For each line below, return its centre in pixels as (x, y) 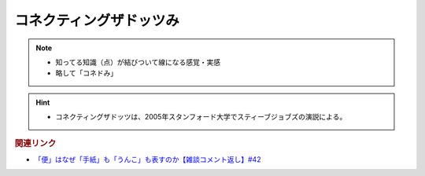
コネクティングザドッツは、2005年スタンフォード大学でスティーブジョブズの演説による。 (201, 117)
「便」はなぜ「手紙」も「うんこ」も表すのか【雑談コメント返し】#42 (148, 159)
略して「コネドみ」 (87, 73)
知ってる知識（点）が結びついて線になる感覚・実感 (138, 62)
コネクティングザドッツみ (97, 20)
